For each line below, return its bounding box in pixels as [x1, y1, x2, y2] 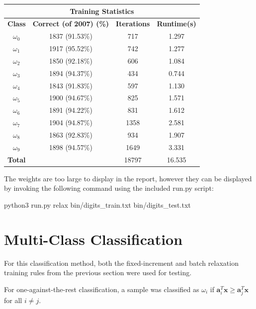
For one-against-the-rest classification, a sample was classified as [4, 284, 199, 294]
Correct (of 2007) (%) [32, 18, 109, 29]
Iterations [116, 18, 150, 29]
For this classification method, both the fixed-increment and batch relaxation [4, 257, 239, 268]
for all [4, 295, 22, 305]
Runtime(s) [157, 18, 196, 29]
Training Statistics [70, 5, 134, 16]
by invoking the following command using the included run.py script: [4, 183, 214, 193]
